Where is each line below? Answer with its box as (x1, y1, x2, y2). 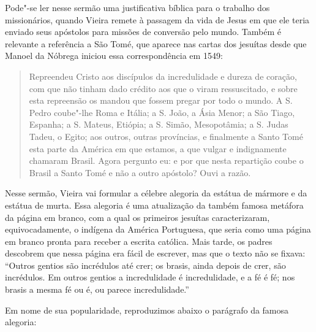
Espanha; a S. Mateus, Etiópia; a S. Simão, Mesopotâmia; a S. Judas (29, 118, 288, 131)
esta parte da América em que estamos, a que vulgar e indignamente (29, 142, 287, 155)
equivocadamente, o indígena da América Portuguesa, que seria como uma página (5, 223, 311, 236)
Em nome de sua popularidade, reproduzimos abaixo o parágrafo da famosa (5, 303, 289, 316)
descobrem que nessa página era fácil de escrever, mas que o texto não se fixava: (5, 247, 306, 260)
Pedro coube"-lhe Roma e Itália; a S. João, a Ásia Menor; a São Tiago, (29, 106, 295, 118)
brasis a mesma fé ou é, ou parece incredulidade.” (5, 283, 189, 296)
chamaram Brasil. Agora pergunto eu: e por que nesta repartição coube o (29, 154, 304, 167)
